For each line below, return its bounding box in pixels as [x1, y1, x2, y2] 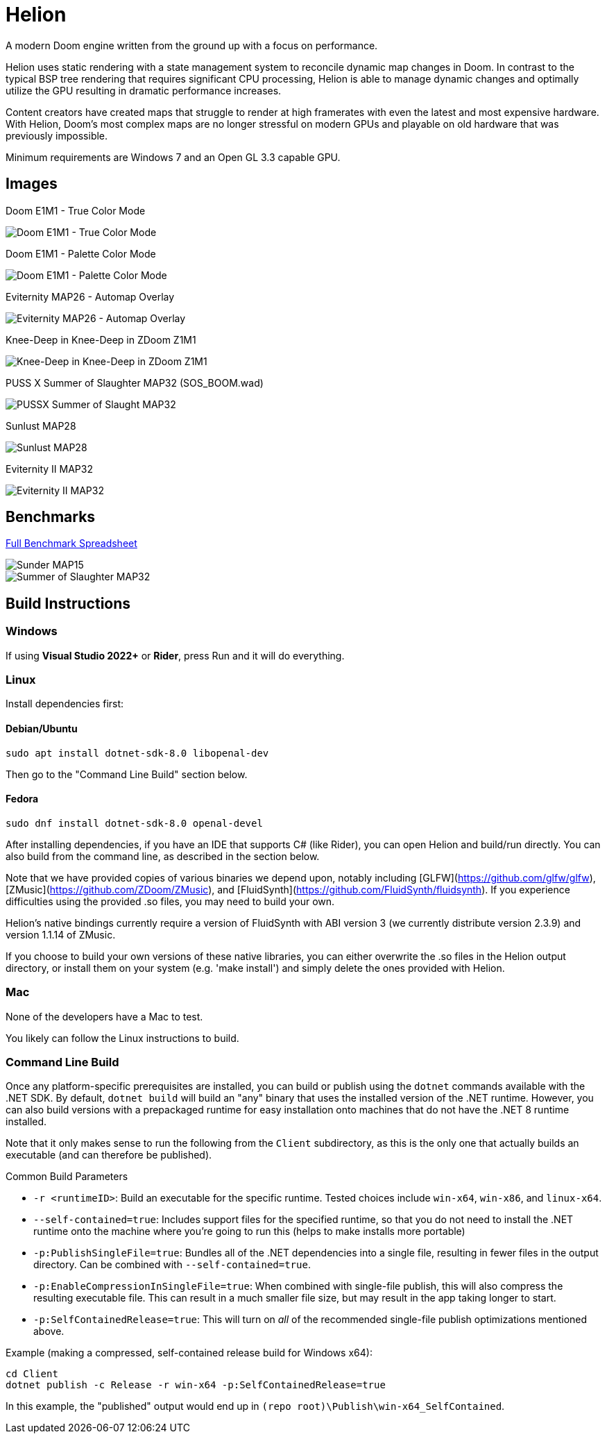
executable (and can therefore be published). [6, 1149, 212, 1161]
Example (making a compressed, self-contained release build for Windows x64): [6, 1347, 373, 1359]
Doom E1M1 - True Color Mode [6, 204, 146, 217]
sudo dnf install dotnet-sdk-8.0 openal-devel [6, 817, 263, 829]
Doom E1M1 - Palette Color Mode [6, 247, 156, 260]
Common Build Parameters [6, 1170, 128, 1183]
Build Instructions [6, 594, 131, 612]
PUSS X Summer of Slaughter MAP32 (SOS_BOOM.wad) [6, 376, 264, 389]
